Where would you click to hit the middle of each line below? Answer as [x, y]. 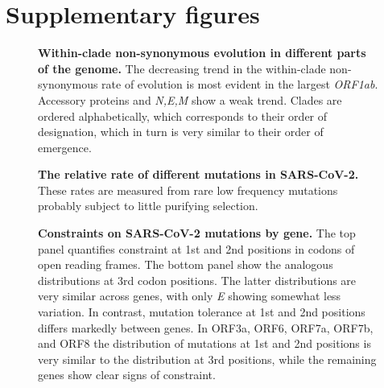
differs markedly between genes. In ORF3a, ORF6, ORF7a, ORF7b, [206, 327]
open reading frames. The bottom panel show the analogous [186, 264]
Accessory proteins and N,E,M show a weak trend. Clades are [190, 99]
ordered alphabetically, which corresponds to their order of [183, 116]
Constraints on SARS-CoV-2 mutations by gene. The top [197, 233]
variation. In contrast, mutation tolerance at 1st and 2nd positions [202, 312]
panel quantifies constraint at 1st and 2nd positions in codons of [196, 248]
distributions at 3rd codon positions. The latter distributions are [197, 280]
